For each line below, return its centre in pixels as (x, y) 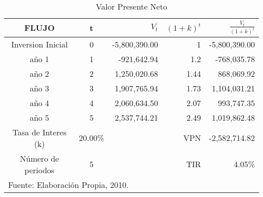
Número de (39, 158)
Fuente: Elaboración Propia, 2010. (69, 184)
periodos (39, 170)
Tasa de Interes (39, 132)
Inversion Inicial (39, 44)
